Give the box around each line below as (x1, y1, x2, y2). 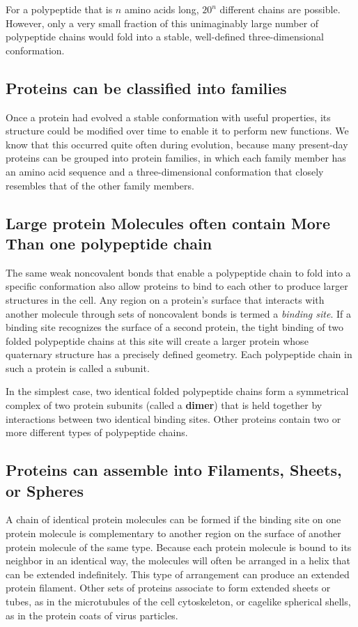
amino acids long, (124, 2, 199, 16)
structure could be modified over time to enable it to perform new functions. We (6, 123, 349, 138)
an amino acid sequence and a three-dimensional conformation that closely (6, 164, 324, 178)
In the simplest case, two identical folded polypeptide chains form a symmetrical (6, 384, 349, 398)
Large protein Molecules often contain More (6, 212, 330, 233)
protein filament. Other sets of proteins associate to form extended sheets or (6, 580, 331, 595)
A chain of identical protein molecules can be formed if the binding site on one (6, 512, 341, 527)
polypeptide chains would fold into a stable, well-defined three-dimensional (6, 29, 324, 44)
